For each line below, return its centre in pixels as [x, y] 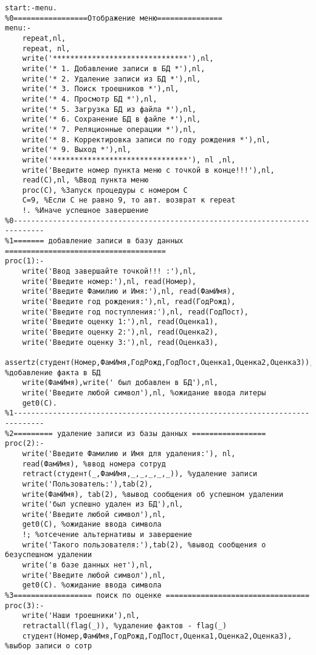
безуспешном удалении [49, 555]
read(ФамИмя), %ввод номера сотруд [94, 464]
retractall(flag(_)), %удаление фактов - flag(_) [125, 626]
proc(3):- [25, 605]
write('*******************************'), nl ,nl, [129, 160]
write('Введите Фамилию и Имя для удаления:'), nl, [129, 453]
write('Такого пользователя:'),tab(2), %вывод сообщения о [144, 545]
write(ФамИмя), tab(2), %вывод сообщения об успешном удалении [153, 494]
